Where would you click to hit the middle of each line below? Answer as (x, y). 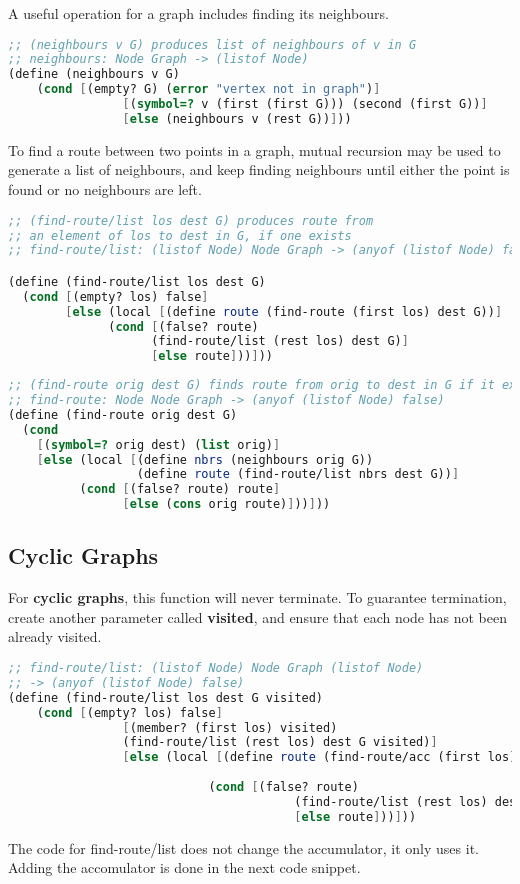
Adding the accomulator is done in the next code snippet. (184, 867)
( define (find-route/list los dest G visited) (166, 697)
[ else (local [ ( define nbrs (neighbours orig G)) (205, 459)
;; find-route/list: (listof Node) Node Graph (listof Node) (216, 668)
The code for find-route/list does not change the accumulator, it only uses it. (243, 847)
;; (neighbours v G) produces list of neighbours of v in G (212, 44)
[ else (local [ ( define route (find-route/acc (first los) (319, 757)
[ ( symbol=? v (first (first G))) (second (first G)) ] (305, 104)
